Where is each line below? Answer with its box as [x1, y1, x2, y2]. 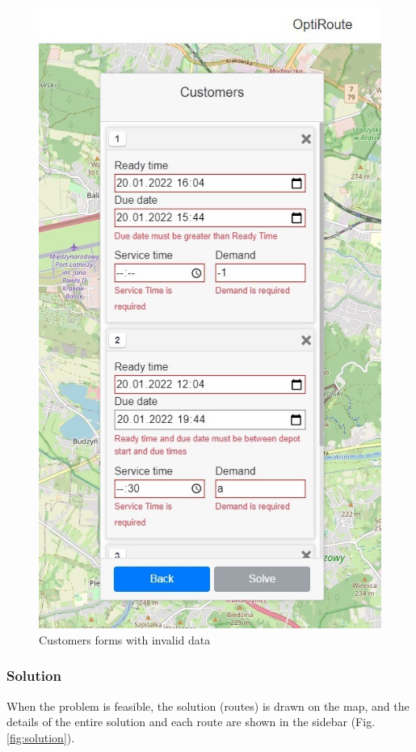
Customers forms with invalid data [39, 631, 211, 648]
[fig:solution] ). [6, 729, 75, 746]
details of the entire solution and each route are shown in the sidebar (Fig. [6, 713, 376, 730]
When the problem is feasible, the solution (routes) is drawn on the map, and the [6, 697, 410, 714]
